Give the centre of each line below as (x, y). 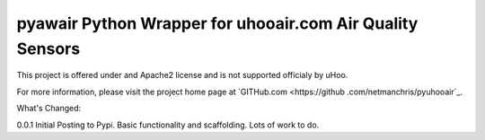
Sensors (48, 48)
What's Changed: (49, 109)
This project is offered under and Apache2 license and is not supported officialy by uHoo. (182, 75)
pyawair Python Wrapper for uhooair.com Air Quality (217, 23)
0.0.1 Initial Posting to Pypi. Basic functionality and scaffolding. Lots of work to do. (168, 125)
